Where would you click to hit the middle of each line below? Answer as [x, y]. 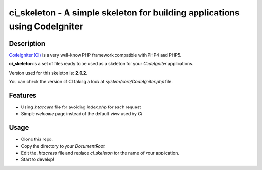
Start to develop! [38, 159]
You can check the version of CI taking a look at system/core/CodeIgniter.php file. [91, 82]
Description [27, 43]
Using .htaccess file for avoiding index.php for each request [81, 107]
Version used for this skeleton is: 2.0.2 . [48, 73]
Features [23, 95]
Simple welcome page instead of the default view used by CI [82, 114]
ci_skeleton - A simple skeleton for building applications [124, 13]
